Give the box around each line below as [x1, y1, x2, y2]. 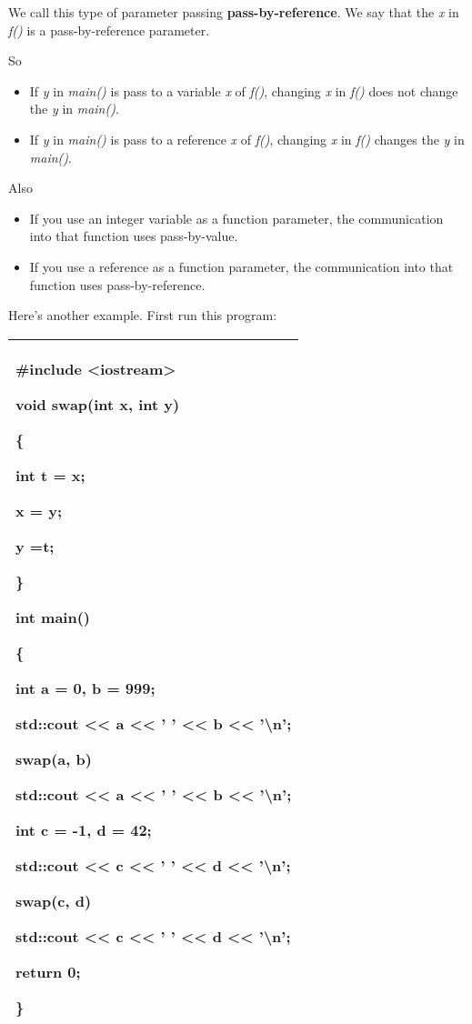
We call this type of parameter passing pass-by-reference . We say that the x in [8, 3, 459, 21]
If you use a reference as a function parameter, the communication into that [29, 256, 454, 276]
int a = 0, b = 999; [15, 677, 156, 698]
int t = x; [15, 464, 85, 486]
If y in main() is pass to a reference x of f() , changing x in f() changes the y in [29, 129, 465, 148]
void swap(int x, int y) [15, 393, 180, 415]
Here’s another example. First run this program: [8, 306, 277, 325]
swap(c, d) [15, 889, 92, 911]
